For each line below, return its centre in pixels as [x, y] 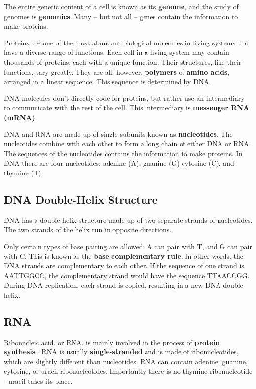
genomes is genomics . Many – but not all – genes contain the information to [121, 16]
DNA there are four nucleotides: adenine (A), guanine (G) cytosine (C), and [119, 163]
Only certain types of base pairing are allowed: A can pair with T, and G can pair [128, 246]
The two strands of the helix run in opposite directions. [88, 230]
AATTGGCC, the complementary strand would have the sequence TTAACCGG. [127, 275]
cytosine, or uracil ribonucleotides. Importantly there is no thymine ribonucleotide [128, 371]
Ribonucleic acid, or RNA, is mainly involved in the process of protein [112, 342]
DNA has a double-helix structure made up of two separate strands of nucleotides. [128, 220]
